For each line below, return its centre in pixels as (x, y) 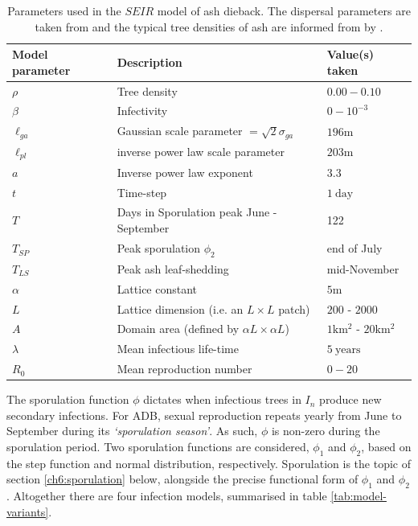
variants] (28, 511)
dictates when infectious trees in (222, 399)
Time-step (142, 192)
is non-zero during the (326, 431)
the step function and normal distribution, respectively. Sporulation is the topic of (209, 463)
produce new (350, 399)
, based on (386, 446)
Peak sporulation (159, 247)
